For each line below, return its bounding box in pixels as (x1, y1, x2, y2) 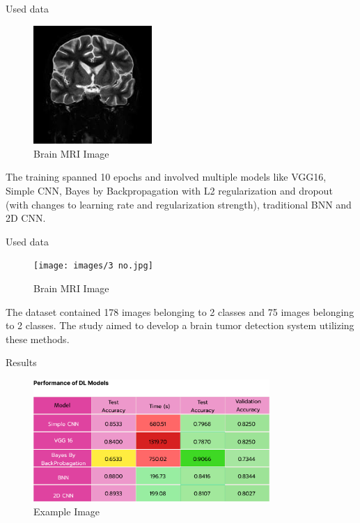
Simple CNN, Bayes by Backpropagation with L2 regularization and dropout (6, 183, 333, 197)
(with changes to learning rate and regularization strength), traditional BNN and (6, 197, 352, 211)
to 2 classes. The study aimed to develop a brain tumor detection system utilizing (6, 318, 354, 333)
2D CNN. (6, 211, 46, 225)
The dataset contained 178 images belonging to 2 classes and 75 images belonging (6, 304, 354, 319)
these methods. (6, 331, 70, 346)
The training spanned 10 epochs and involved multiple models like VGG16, (6, 169, 327, 184)
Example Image (33, 503, 100, 518)
